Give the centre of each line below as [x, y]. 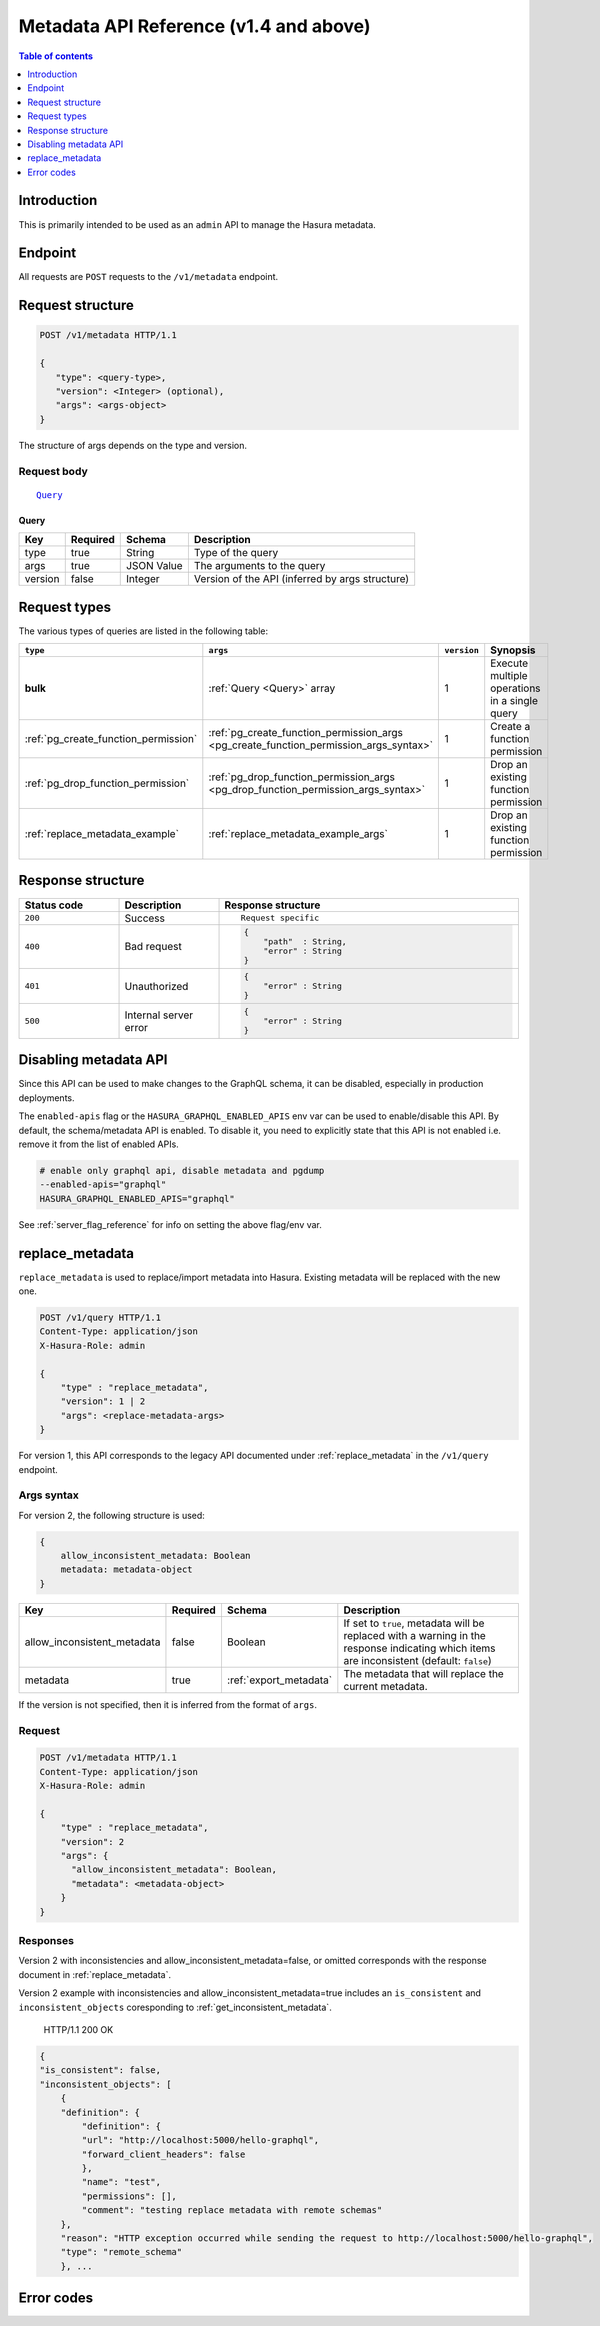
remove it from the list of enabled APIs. [98, 1144]
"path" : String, [305, 941]
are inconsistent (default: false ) [417, 1660]
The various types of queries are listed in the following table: [143, 631]
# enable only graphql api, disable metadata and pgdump [182, 1170]
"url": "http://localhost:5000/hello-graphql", [200, 2140]
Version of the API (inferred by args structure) [301, 579]
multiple [509, 676]
